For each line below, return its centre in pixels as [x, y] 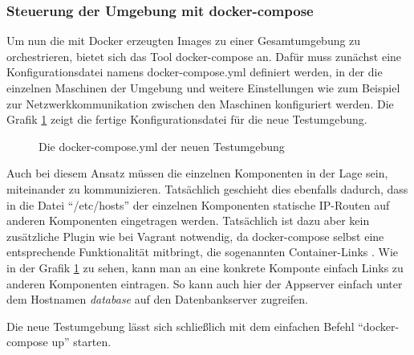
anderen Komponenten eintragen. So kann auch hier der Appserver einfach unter [205, 283]
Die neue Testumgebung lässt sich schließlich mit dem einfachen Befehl [181, 326]
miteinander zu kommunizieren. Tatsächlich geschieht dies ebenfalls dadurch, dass [207, 188]
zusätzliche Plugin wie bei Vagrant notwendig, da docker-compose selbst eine [195, 236]
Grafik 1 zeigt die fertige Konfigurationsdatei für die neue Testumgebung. [187, 119]
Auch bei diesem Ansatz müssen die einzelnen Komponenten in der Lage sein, [197, 173]
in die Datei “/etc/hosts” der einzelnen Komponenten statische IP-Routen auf [198, 204]
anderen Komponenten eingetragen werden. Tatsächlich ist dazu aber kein [188, 220]
